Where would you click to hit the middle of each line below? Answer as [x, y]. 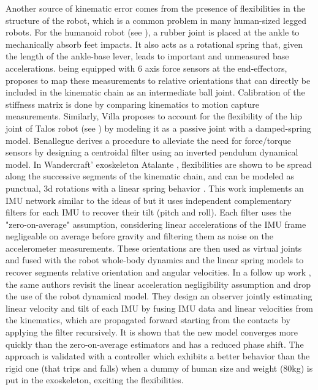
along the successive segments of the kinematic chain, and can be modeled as [150, 176]
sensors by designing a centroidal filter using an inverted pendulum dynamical [152, 152]
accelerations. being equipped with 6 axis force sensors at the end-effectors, [146, 68]
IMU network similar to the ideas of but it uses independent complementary [149, 200]
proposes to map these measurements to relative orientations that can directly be [158, 80]
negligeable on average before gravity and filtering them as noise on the [140, 236]
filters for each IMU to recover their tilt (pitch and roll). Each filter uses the [149, 212]
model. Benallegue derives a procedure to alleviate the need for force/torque [148, 140]
